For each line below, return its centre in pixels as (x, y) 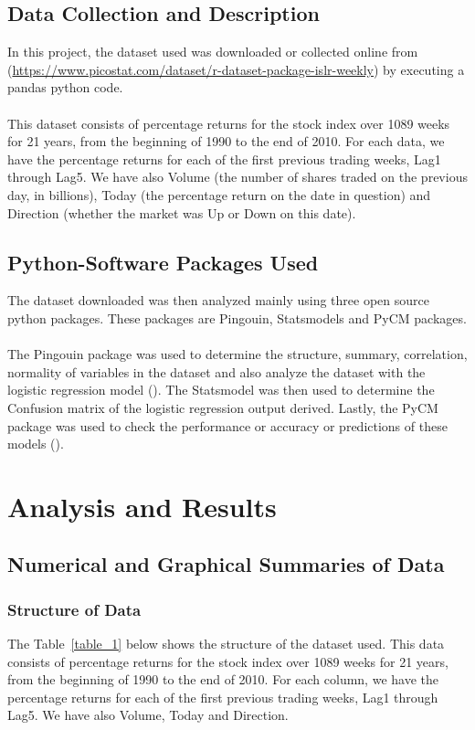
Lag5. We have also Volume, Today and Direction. (148, 715)
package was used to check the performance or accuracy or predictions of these (227, 425)
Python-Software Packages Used (163, 262)
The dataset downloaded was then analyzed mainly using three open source (218, 300)
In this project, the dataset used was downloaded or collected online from (213, 52)
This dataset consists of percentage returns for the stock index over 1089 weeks (229, 123)
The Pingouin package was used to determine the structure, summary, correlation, (237, 354)
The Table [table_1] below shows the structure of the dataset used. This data (226, 644)
